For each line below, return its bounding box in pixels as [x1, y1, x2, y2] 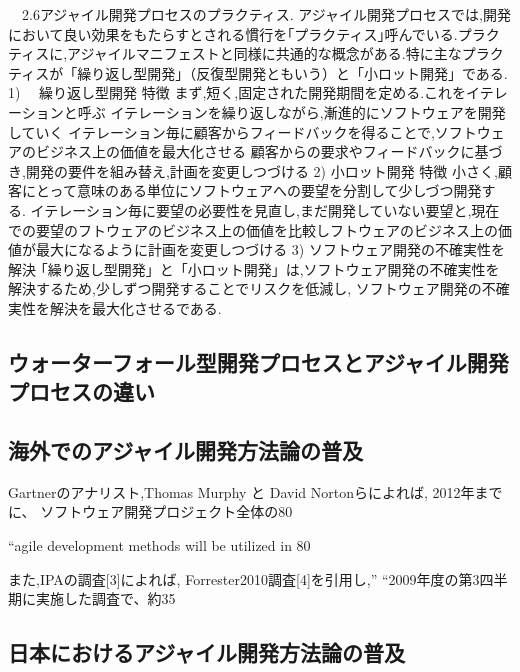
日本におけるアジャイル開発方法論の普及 [8, 637, 406, 668]
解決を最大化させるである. [49, 297, 222, 318]
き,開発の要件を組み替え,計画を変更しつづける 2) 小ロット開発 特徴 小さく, [8, 160, 498, 181]
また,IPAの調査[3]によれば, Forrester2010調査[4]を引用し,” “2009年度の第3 [8, 568, 480, 589]
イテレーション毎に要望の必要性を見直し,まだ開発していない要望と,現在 [30, 199, 500, 220]
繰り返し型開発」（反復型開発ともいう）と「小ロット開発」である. [77, 62, 508, 83]
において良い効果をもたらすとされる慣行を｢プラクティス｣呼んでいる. [8, 23, 458, 44]
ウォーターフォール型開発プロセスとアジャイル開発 [8, 346, 509, 377]
